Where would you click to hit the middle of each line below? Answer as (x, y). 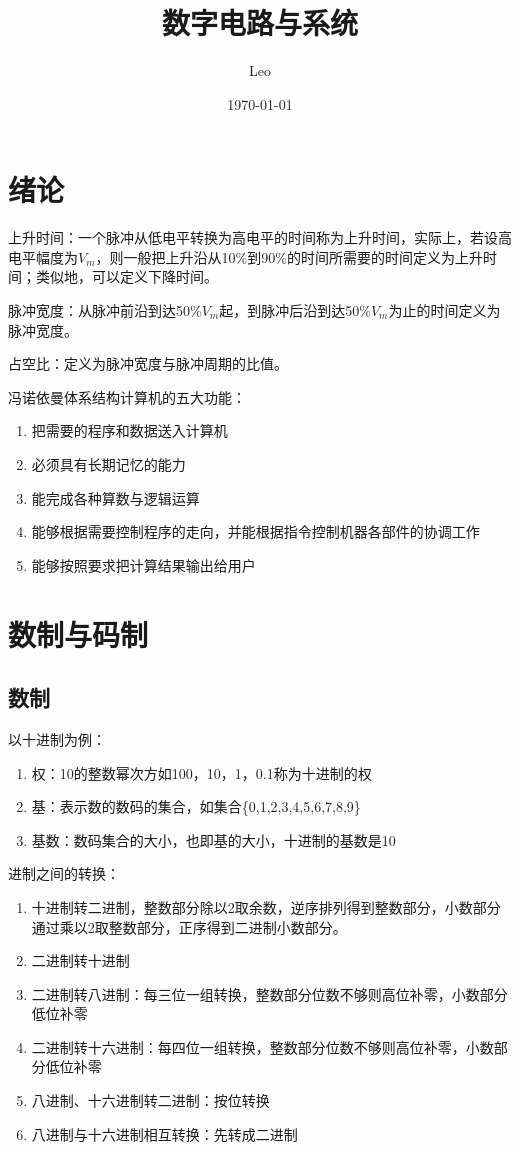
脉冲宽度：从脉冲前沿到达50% (105, 310)
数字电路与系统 (259, 22)
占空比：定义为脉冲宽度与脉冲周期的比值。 (148, 363)
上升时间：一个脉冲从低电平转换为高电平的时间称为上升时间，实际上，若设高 (260, 237)
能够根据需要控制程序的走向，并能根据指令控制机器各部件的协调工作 (255, 531)
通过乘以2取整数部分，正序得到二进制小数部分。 (189, 926)
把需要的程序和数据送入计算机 (129, 430)
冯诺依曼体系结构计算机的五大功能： (127, 396)
